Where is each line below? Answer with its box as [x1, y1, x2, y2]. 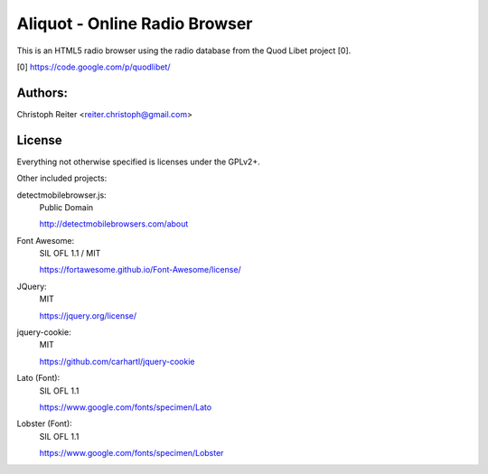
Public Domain [39, 201, 94, 212]
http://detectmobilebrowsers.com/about [39, 218, 189, 229]
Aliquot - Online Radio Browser [16, 14, 253, 33]
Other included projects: [16, 172, 108, 184]
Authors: [16, 85, 68, 100]
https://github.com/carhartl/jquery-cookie [39, 356, 195, 367]
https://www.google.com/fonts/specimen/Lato [39, 402, 212, 413]
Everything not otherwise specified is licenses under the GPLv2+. [16, 156, 261, 167]
